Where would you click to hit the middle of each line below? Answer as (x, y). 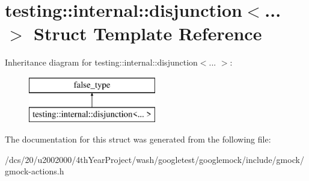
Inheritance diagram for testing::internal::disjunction (101, 62)
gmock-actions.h (35, 171)
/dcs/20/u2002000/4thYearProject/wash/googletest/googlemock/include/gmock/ (154, 159)
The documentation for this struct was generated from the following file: (138, 139)
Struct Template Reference (148, 33)
